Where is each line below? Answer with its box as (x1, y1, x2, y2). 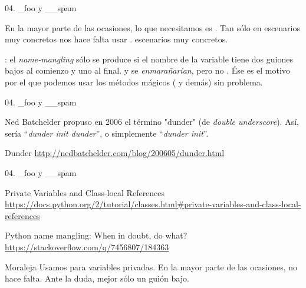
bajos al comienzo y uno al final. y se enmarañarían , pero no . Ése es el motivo (5, 64, 290, 77)
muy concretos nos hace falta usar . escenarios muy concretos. (5, 33, 228, 45)
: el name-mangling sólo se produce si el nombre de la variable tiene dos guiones (5, 52, 293, 65)
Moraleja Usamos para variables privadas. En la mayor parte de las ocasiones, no (5, 260, 298, 273)
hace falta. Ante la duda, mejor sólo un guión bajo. (5, 272, 189, 284)
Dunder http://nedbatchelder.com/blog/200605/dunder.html (5, 147, 225, 159)
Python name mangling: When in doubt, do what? (5, 229, 187, 241)
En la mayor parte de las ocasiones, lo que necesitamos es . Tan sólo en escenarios (5, 21, 301, 34)
